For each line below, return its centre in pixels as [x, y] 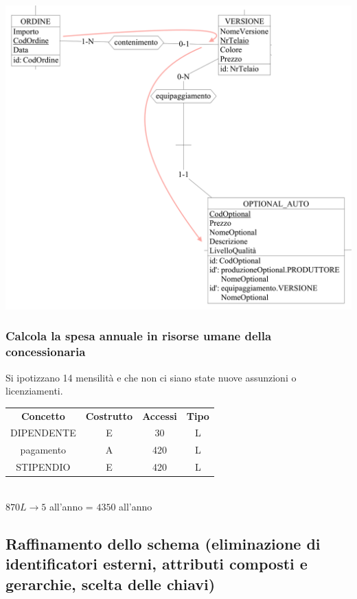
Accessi [160, 415]
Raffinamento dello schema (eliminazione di [163, 543]
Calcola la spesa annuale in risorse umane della [139, 336]
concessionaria [46, 352]
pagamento [43, 450]
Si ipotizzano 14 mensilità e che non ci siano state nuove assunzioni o [151, 377]
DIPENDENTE [43, 433]
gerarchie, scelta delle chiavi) [111, 584]
